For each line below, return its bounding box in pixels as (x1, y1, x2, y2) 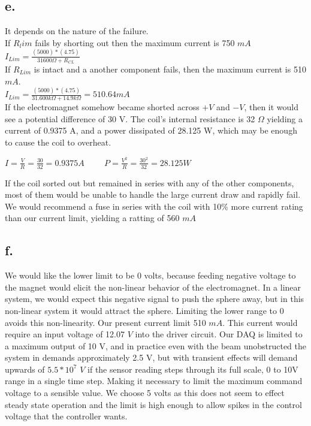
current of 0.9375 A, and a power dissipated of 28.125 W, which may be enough (5, 124, 297, 137)
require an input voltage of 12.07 (5, 328, 125, 340)
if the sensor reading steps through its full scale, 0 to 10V (87, 362, 298, 375)
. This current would (222, 316, 298, 328)
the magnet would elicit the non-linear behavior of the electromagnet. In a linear (5, 280, 301, 293)
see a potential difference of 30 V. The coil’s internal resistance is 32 (5, 112, 255, 125)
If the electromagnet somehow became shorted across (5, 101, 200, 113)
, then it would (244, 101, 299, 113)
